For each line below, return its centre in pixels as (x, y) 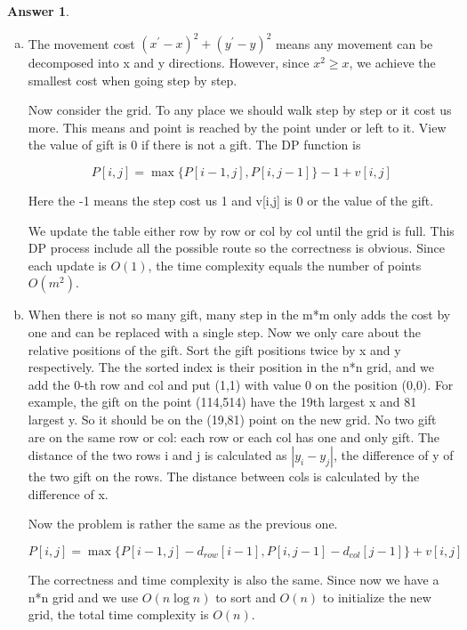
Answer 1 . (38, 11)
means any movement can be (354, 43)
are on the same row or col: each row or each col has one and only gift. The (234, 436)
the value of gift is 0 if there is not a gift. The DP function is (194, 145)
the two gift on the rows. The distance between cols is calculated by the (224, 477)
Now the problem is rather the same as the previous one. (183, 524)
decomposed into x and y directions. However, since (169, 63)
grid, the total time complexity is (118, 614)
